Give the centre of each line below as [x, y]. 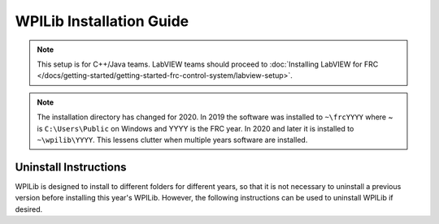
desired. [29, 209]
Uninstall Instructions [71, 167]
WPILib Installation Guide [102, 21]
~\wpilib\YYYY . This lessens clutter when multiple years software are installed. [172, 140]
